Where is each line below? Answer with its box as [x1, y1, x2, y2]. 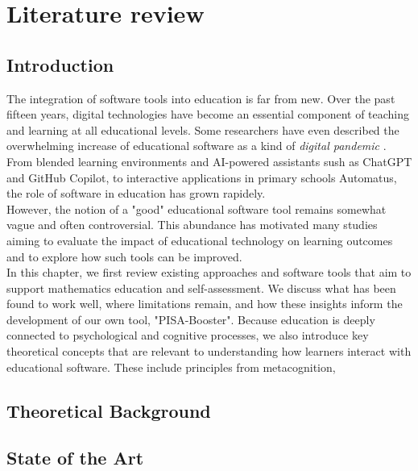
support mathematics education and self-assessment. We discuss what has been [6, 279, 396, 296]
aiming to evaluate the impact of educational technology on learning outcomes [6, 231, 393, 248]
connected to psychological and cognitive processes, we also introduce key [6, 327, 369, 344]
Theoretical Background [6, 398, 211, 423]
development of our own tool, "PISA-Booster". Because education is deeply [6, 311, 375, 327]
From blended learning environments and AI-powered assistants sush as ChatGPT [6, 152, 412, 169]
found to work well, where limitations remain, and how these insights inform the [6, 295, 403, 312]
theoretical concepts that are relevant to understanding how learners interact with [6, 343, 412, 360]
